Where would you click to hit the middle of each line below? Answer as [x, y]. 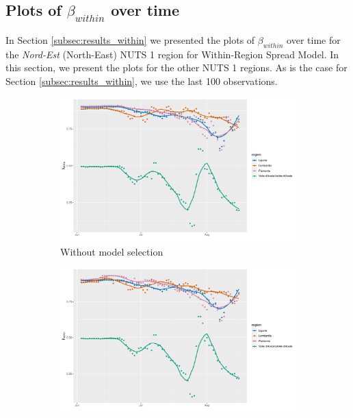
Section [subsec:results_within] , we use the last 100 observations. [142, 81]
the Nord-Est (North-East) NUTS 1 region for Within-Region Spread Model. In [172, 54]
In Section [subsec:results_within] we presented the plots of [130, 40]
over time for [314, 40]
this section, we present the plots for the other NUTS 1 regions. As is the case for [176, 67]
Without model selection [112, 251]
